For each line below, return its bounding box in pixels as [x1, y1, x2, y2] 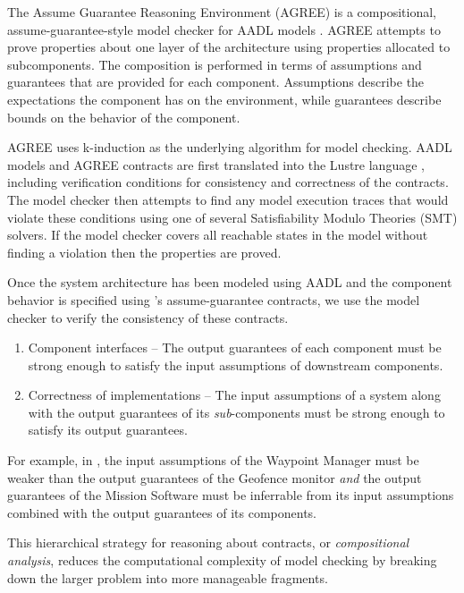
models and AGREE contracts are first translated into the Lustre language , [7, 155, 425, 174]
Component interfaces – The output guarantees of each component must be [28, 338, 442, 357]
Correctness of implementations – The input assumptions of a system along [28, 385, 441, 404]
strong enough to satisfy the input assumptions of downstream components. [28, 355, 443, 374]
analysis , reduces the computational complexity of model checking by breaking [7, 551, 437, 570]
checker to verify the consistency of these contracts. [7, 308, 289, 326]
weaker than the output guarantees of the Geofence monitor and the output [7, 468, 422, 487]
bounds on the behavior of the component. [7, 107, 240, 126]
